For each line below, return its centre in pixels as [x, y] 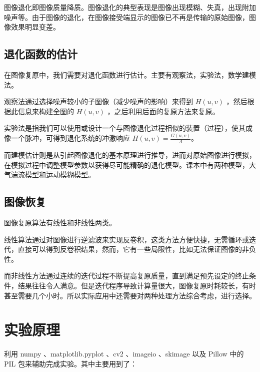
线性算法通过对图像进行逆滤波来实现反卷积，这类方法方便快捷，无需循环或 [126, 239]
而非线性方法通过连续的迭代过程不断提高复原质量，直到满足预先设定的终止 [126, 276]
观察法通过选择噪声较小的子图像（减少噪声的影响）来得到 [98, 101]
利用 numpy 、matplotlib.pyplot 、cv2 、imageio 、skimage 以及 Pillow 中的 [124, 354]
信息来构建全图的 [46, 111]
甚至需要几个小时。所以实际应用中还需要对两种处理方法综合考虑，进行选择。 [130, 295]
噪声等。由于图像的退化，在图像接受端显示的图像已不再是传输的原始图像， [126, 17]
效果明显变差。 [35, 27]
